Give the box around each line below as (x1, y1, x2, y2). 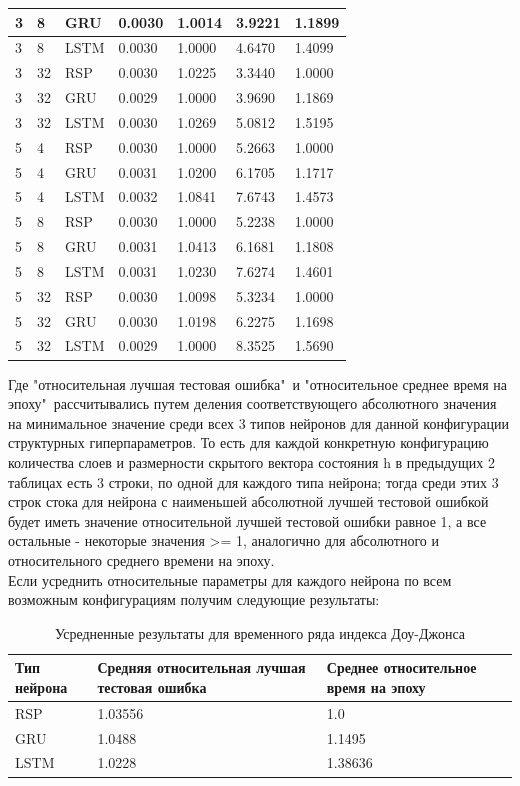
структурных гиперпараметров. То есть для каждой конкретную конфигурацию (8, 432, 489, 453)
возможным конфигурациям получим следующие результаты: (8, 589, 380, 610)
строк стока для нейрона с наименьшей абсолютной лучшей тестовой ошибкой (8, 491, 489, 512)
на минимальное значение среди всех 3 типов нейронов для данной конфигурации (8, 412, 509, 433)
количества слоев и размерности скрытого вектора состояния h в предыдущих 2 (8, 451, 495, 472)
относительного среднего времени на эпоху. (8, 549, 275, 570)
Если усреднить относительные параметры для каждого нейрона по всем (8, 569, 452, 590)
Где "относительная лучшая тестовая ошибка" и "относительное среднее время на (8, 373, 507, 394)
